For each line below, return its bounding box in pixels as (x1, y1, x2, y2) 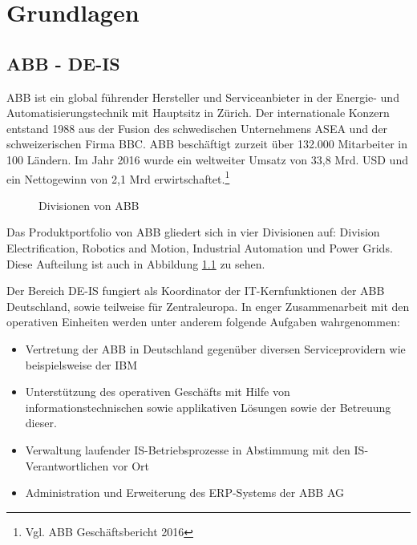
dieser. (25, 414, 57, 431)
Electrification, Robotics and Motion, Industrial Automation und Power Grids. (6, 239, 393, 256)
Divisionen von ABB (38, 196, 140, 213)
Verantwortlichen (25, 457, 109, 474)
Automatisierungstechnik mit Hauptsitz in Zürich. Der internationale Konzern (6, 104, 390, 121)
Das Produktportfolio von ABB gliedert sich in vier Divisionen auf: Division (6, 224, 380, 240)
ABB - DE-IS (6, 50, 120, 75)
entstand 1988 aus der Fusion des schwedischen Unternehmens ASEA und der (6, 119, 388, 136)
